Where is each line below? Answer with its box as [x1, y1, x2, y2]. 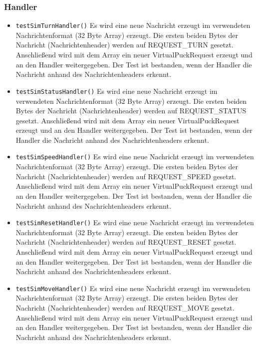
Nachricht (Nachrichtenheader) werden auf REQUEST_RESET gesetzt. [15, 237, 237, 247]
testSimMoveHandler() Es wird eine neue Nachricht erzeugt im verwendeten [15, 283, 251, 293]
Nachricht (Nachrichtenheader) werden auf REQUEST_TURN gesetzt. [15, 39, 234, 50]
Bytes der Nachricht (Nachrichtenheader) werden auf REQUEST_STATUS [15, 105, 247, 116]
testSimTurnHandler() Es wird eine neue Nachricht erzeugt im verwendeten [15, 20, 251, 30]
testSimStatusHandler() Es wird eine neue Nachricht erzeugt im [15, 85, 218, 96]
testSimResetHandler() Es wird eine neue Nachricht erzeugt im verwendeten [15, 217, 254, 228]
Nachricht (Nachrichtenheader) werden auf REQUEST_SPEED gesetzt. [15, 171, 237, 181]
